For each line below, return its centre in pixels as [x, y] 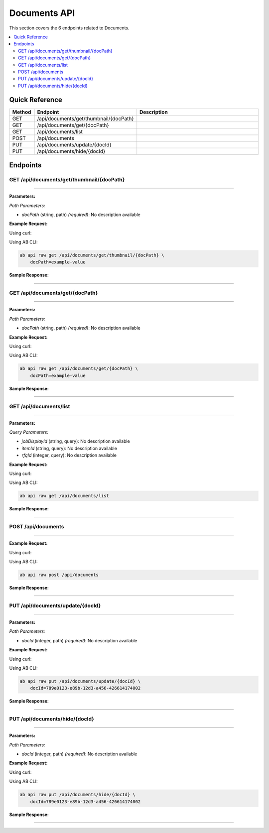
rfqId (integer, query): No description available [69, 455]
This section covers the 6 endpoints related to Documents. [69, 28]
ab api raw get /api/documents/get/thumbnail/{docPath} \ [92, 255]
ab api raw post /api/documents [59, 575]
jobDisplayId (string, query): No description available [76, 441]
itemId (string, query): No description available [69, 448]
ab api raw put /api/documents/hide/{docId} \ [77, 795]
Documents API [42, 13]
